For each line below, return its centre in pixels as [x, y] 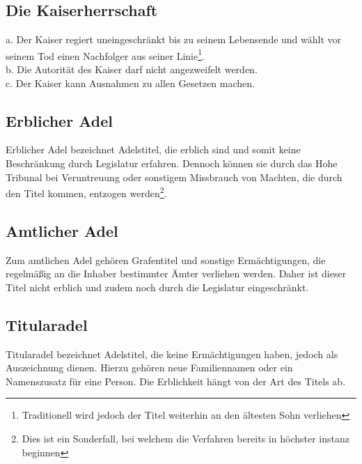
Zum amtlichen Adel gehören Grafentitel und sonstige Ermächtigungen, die [166, 260]
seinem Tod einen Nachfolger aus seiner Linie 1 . [105, 54]
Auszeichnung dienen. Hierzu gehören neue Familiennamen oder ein [149, 368]
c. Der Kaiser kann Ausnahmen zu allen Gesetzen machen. [130, 83]
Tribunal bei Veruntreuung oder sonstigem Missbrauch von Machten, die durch [174, 177]
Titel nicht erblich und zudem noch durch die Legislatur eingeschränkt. [157, 287]
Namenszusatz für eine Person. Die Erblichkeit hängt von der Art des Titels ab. [176, 381]
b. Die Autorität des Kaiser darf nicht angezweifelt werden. [132, 69]
